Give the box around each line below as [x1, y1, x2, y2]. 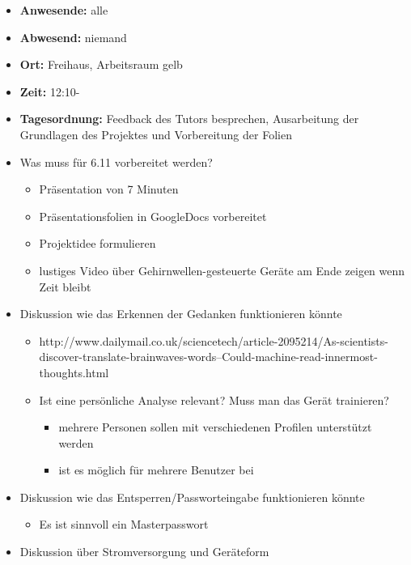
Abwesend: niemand [19, 28, 127, 45]
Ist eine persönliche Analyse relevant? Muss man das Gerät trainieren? [39, 391, 389, 408]
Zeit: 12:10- [19, 83, 80, 100]
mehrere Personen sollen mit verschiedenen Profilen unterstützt [58, 418, 372, 435]
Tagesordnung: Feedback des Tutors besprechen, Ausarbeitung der [19, 110, 359, 127]
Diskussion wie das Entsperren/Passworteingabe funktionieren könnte [19, 488, 365, 505]
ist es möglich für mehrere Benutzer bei [58, 461, 254, 478]
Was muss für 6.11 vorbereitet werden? [19, 153, 213, 170]
